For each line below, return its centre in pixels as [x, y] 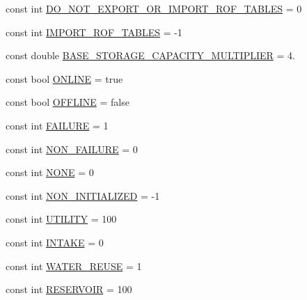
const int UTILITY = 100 [61, 219]
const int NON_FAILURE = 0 [72, 149]
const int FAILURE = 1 [57, 125]
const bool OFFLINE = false [68, 102]
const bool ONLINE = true [64, 78]
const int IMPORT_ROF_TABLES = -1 [94, 32]
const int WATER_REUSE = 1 [74, 266]
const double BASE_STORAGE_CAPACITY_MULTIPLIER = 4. [150, 55]
